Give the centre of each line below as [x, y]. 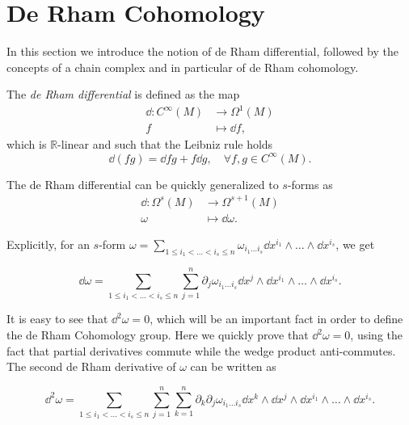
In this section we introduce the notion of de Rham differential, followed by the [202, 51]
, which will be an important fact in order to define [276, 319]
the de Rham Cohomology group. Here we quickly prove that [158, 335]
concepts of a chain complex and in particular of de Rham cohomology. [183, 67]
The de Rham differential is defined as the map [123, 94]
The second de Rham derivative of [91, 366]
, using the [376, 335]
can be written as [233, 366]
